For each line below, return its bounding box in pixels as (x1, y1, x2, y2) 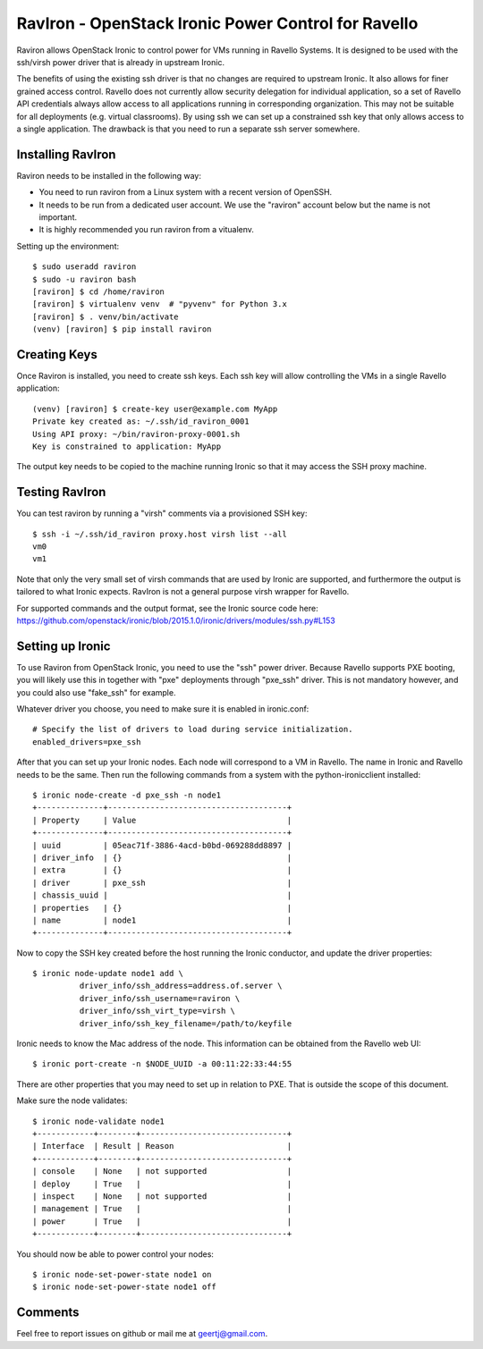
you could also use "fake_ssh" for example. (16, 687, 176, 697)
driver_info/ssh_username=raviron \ (79, 993, 241, 1003)
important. (38, 211, 78, 223)
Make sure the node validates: (16, 1095, 128, 1106)
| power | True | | (32, 1216, 292, 1227)
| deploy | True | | (32, 1178, 292, 1189)
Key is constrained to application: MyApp (32, 441, 222, 451)
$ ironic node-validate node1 (32, 1116, 165, 1126)
